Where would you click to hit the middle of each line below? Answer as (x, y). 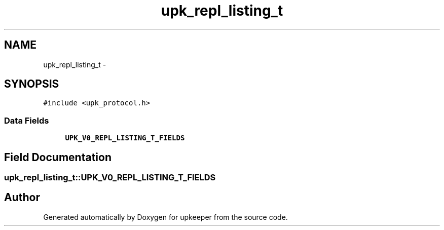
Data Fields (27, 120)
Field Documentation (58, 157)
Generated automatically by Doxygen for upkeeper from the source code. (165, 217)
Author (22, 198)
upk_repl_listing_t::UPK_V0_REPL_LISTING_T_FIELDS (110, 178)
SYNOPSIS (32, 84)
